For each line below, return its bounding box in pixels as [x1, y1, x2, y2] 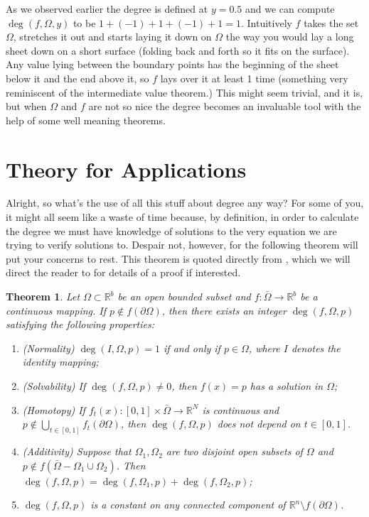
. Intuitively [240, 15, 292, 30]
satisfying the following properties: [6, 317, 154, 332]
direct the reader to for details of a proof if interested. [6, 265, 241, 280]
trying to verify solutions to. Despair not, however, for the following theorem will [6, 237, 358, 252]
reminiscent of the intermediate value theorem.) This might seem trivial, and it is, [6, 85, 363, 99]
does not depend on [217, 416, 301, 431]
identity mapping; [22, 354, 99, 369]
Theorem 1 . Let [6, 289, 80, 304]
